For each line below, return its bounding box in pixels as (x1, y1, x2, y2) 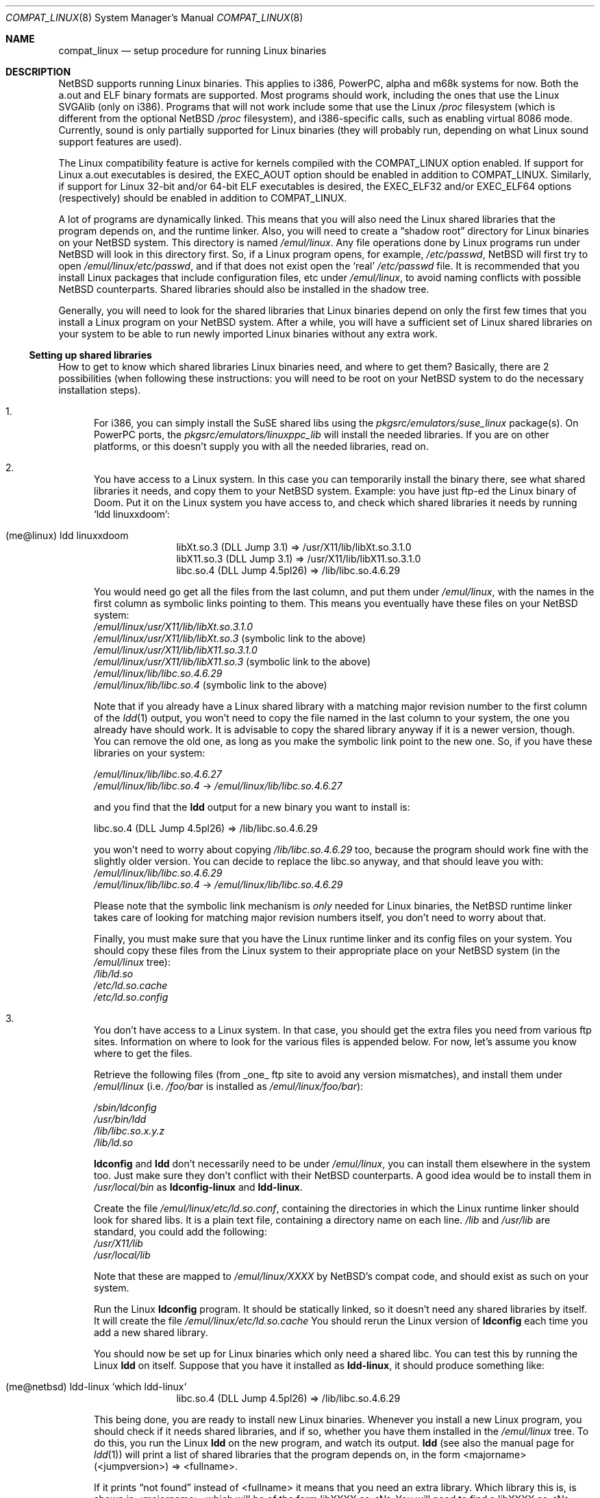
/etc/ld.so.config (94, 991, 168, 1003)
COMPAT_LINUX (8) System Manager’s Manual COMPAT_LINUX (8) (5, 12, 303, 23)
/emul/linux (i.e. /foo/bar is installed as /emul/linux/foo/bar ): (94, 1080, 364, 1092)
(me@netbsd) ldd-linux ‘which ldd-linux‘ (5, 1381, 187, 1392)
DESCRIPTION (5, 66, 71, 78)
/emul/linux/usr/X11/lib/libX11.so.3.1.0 (94, 644, 258, 656)
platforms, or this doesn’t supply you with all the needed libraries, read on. (94, 440, 429, 452)
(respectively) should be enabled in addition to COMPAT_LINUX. (58, 192, 347, 204)
